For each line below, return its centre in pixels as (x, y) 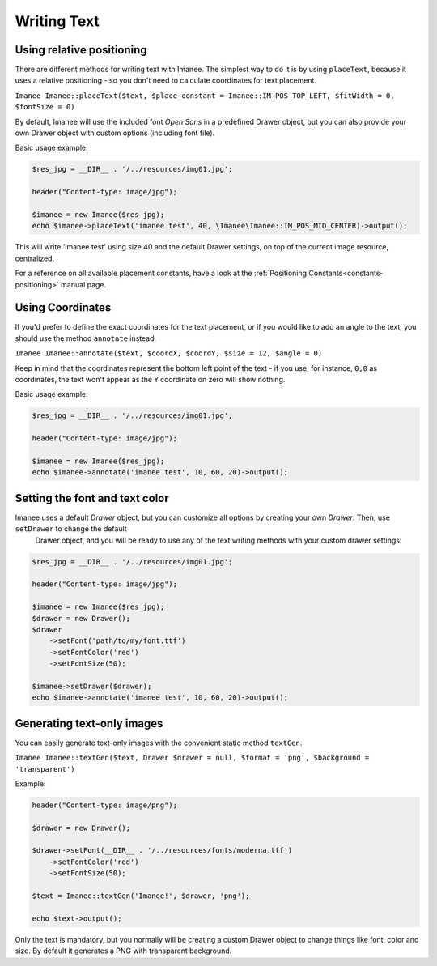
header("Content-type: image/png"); (105, 805)
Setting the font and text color (92, 498)
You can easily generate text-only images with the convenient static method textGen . (159, 743)
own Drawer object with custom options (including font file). (115, 133)
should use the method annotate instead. (86, 338)
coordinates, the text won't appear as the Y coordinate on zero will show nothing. (150, 379)
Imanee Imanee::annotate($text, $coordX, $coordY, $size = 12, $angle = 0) (169, 353)
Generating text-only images (89, 723)
